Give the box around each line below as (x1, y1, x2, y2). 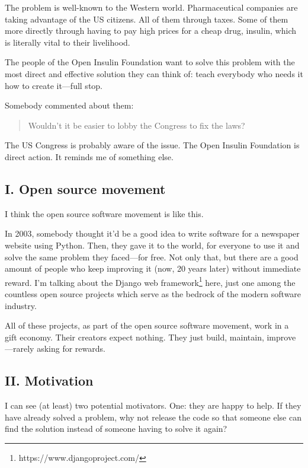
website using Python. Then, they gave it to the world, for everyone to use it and (5, 238, 300, 251)
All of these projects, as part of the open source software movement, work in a (5, 319, 289, 332)
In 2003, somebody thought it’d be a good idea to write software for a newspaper (5, 227, 300, 240)
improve (267, 330, 296, 343)
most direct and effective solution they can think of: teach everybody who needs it (5, 67, 303, 79)
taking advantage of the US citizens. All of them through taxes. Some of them (5, 12, 288, 25)
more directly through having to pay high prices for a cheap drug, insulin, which (5, 24, 296, 37)
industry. (5, 299, 37, 311)
